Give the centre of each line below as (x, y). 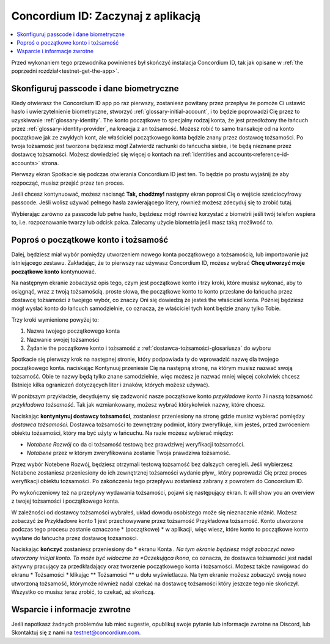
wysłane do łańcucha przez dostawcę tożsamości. (75, 538)
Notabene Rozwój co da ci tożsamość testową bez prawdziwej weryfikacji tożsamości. (136, 444)
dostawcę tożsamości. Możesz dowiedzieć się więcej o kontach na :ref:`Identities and (119, 154)
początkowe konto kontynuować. (54, 272)
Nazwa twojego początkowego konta (73, 331)
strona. (50, 163)
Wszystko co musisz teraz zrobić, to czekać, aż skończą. (83, 592)
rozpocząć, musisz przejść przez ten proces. (68, 183)
